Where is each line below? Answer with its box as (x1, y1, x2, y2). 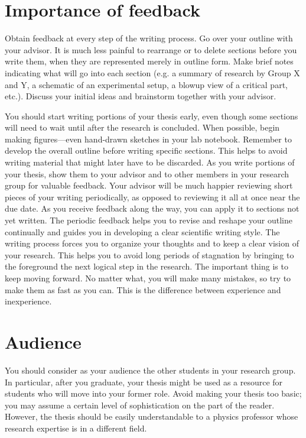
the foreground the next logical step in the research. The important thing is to (5, 260, 288, 272)
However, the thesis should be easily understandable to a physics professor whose (5, 410, 298, 423)
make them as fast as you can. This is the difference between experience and (5, 283, 281, 296)
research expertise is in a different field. (5, 421, 147, 434)
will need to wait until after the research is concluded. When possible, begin (5, 121, 280, 134)
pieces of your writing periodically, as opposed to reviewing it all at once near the (5, 190, 300, 203)
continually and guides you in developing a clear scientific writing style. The (5, 225, 280, 238)
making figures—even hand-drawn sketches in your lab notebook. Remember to (5, 132, 292, 145)
